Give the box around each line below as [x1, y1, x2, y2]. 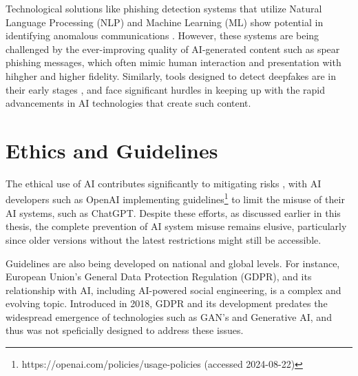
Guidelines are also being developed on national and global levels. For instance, [6, 255, 340, 270]
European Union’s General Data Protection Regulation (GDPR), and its [6, 269, 312, 284]
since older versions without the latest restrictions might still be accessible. [6, 232, 322, 247]
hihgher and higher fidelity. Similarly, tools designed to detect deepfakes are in [6, 68, 336, 83]
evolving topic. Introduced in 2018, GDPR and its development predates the [6, 296, 328, 311]
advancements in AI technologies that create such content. [6, 96, 251, 110]
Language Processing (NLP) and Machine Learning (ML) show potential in [6, 14, 324, 29]
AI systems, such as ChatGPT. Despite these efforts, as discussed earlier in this [6, 205, 341, 220]
